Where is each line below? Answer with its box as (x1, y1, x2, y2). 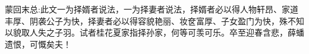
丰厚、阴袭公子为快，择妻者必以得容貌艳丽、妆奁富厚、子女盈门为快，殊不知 (5, 14, 304, 27)
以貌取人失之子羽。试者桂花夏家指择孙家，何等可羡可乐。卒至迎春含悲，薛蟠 (5, 26, 304, 39)
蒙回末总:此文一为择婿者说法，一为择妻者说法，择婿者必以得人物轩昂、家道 (5, 3, 298, 15)
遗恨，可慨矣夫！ (5, 37, 71, 50)
